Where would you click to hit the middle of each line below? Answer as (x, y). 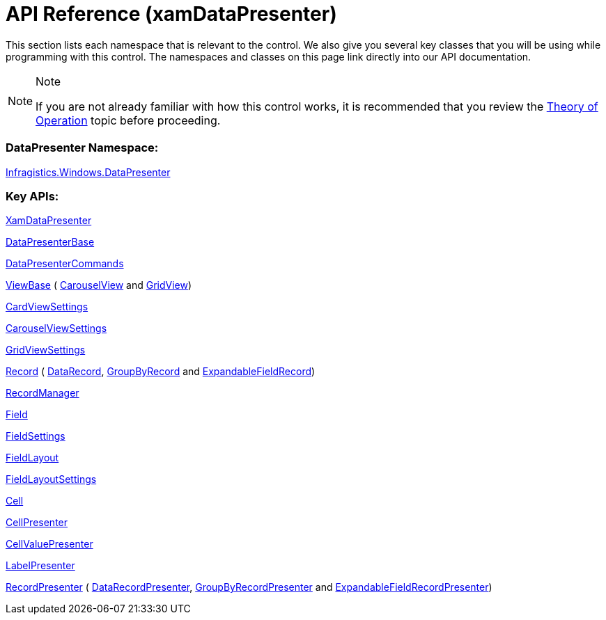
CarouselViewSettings (56, 328)
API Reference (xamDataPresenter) (171, 14)
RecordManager (42, 393)
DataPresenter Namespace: (82, 148)
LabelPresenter (40, 566)
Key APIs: (32, 196)
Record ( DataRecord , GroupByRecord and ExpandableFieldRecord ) (161, 372)
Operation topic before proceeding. (128, 120)
